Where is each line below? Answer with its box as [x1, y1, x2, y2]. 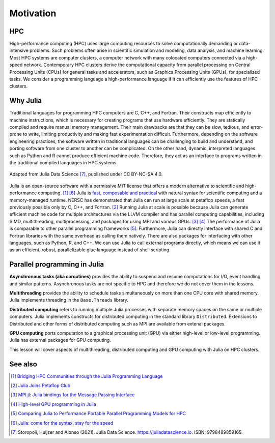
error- [250, 124, 263, 130]
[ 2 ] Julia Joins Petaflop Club [11, 382, 71, 389]
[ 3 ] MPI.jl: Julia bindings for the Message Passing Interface [11, 392, 135, 398]
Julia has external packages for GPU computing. [9, 337, 112, 343]
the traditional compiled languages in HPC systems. [9, 160, 118, 166]
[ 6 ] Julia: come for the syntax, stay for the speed [11, 420, 114, 426]
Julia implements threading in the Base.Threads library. [9, 297, 128, 303]
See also [9, 360, 38, 368]
